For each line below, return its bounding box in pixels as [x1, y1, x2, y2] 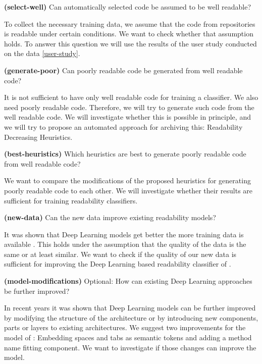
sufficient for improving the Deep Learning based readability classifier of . [4, 258, 231, 269]
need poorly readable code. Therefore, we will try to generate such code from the [4, 101, 254, 112]
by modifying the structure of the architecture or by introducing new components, [4, 312, 258, 323]
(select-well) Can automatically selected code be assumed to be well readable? [4, 2, 251, 12]
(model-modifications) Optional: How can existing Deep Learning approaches [4, 276, 252, 286]
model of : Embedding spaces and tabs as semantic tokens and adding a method [4, 332, 252, 343]
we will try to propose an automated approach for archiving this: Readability [4, 121, 243, 132]
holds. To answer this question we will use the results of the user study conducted [4, 38, 257, 48]
